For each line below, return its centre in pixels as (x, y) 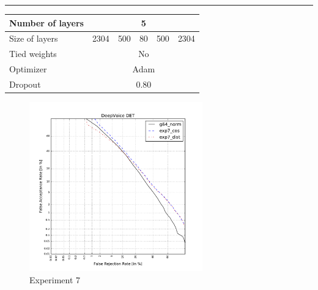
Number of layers (46, 22)
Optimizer (28, 69)
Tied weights (33, 54)
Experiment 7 (55, 279)
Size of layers (34, 38)
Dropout (25, 84)
